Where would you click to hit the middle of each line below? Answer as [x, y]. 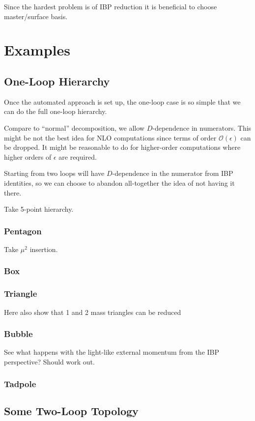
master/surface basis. [36, 16]
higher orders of [28, 156]
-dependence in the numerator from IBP [173, 173]
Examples [37, 50]
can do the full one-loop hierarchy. [56, 111]
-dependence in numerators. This [202, 127]
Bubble [18, 334]
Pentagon [23, 231]
